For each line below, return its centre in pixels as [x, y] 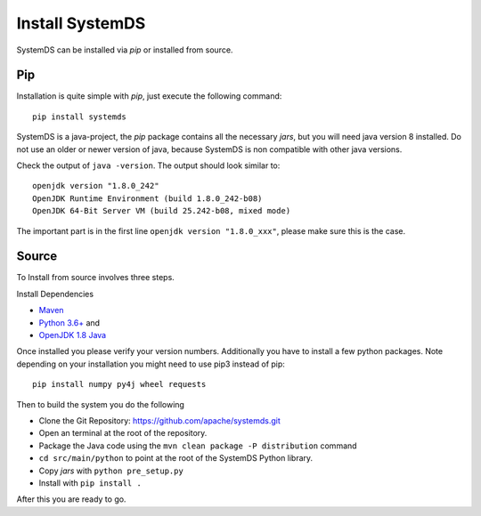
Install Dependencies [55, 294]
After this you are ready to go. [71, 499]
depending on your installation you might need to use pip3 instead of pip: [151, 364]
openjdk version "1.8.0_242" [96, 186]
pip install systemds [79, 117]
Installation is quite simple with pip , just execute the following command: [149, 96]
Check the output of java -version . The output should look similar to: [148, 165]
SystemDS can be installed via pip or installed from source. [125, 50]
